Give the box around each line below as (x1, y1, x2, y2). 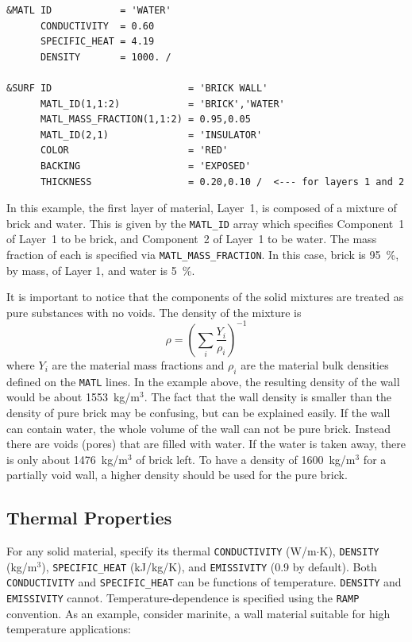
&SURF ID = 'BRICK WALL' (6, 82, 268, 94)
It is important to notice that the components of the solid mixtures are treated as (6, 288, 404, 305)
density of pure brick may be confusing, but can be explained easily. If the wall (6, 404, 391, 420)
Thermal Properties (6, 505, 172, 530)
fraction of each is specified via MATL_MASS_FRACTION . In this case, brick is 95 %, (6, 246, 399, 262)
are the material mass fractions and (52, 356, 225, 373)
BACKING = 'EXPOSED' (40, 160, 251, 172)
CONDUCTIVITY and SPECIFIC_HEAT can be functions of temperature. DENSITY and (6, 574, 402, 590)
